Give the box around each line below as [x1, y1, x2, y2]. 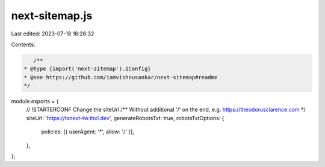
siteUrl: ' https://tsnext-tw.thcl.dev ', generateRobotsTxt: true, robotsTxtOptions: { [26, 114, 224, 121]
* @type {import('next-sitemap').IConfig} [23, 65, 151, 72]
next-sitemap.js [11, 9, 93, 22]
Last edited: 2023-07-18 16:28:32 [11, 30, 94, 37]
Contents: [11, 41, 36, 48]
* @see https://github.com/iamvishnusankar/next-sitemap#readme [23, 74, 218, 80]
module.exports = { [11, 98, 59, 105]
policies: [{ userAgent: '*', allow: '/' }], [41, 128, 135, 135]
